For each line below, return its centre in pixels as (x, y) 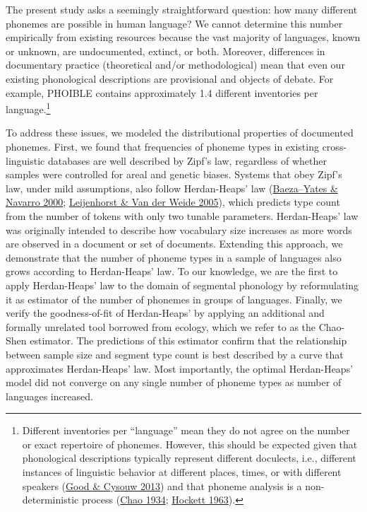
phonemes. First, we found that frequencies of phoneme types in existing (162, 146)
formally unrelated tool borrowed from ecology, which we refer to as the (161, 326)
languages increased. (49, 396)
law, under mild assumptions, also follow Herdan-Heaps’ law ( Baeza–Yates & (172, 188)
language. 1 (28, 108)
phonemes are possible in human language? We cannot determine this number (174, 23)
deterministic (50, 500)
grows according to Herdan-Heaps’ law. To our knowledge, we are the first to (172, 271)
